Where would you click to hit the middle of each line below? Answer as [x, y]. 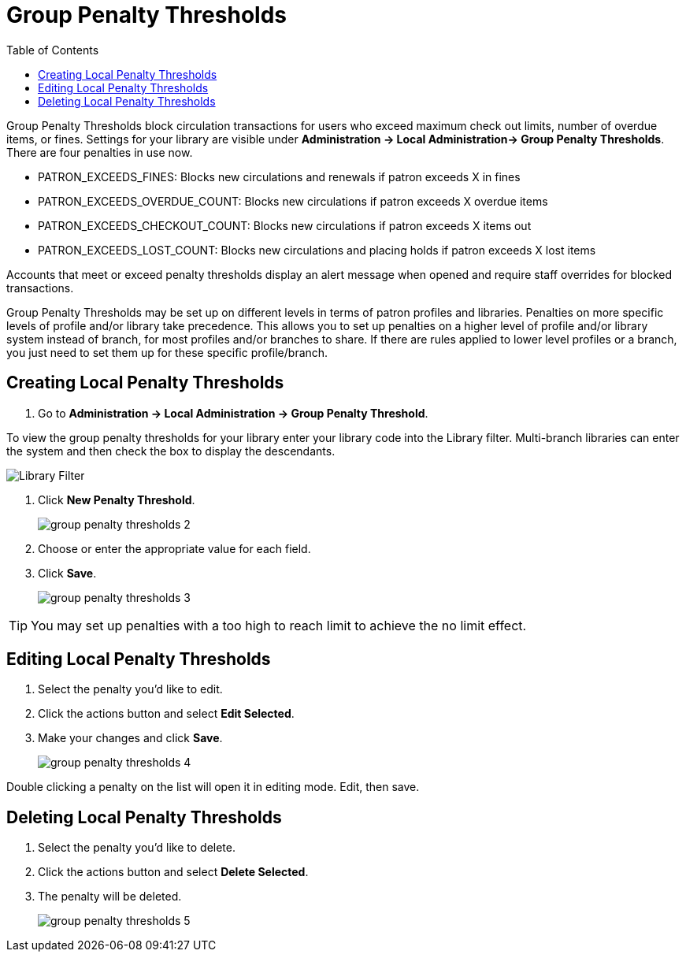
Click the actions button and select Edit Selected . [166, 714]
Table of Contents [53, 50]
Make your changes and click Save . [130, 738]
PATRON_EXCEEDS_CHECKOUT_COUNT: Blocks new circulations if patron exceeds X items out [285, 225]
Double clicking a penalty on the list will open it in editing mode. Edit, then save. [213, 787]
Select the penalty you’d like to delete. [137, 848]
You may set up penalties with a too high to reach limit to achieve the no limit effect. [279, 625]
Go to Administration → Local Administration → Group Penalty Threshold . [233, 413]
